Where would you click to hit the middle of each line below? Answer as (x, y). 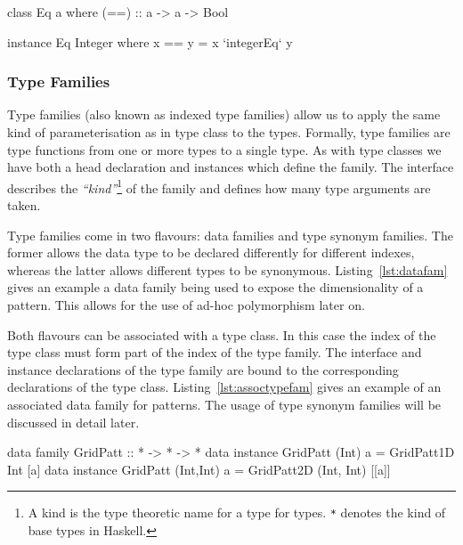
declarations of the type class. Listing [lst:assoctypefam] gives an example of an (224, 387)
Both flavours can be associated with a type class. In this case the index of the (222, 334)
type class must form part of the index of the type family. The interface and (215, 352)
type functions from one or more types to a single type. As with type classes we (224, 149)
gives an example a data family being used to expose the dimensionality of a (215, 287)
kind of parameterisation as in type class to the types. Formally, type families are (229, 132)
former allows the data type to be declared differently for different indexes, (211, 252)
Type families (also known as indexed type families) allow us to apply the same (224, 114)
